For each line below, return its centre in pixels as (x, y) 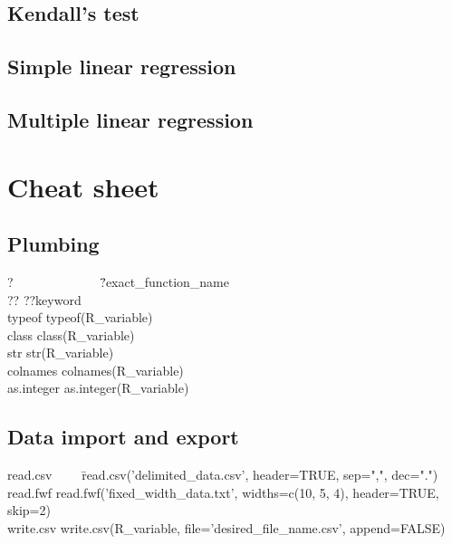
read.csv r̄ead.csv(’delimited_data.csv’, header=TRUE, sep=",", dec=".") (223, 475)
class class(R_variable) (71, 334)
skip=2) (29, 510)
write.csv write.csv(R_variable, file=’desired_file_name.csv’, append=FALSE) (226, 528)
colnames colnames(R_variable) (96, 370)
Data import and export (123, 437)
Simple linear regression (122, 67)
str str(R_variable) (61, 353)
